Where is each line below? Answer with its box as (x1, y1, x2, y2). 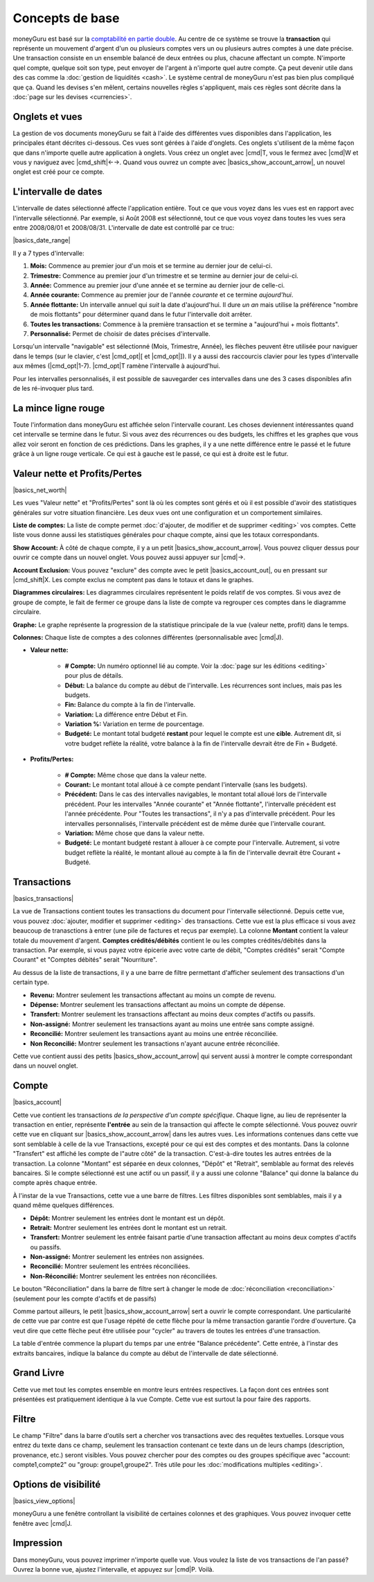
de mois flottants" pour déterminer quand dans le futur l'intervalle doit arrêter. (30, 310, 253, 319)
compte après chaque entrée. (12, 1179, 98, 1187)
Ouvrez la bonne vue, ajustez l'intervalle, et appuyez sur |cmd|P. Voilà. (12, 1565, 215, 1573)
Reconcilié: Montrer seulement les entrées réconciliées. (30, 1262, 190, 1271)
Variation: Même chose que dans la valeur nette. (64, 829, 205, 837)
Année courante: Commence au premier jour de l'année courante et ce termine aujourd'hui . (30, 291, 294, 299)
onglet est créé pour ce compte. (12, 168, 105, 176)
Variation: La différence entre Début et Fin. (64, 710, 188, 719)
